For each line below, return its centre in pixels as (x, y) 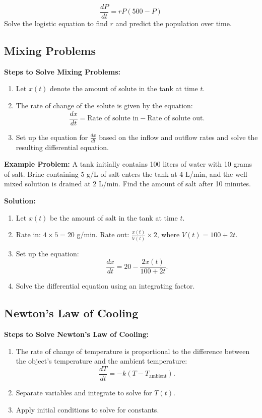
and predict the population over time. (174, 23)
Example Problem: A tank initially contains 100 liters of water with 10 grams (128, 164)
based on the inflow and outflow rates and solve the (178, 137)
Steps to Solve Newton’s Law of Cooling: (77, 334)
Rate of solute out (175, 119)
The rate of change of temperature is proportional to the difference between (133, 351)
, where (168, 234)
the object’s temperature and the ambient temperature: (102, 361)
